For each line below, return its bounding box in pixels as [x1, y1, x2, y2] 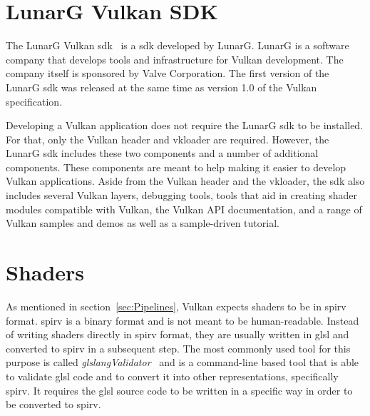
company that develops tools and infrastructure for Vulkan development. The [6, 51, 344, 66]
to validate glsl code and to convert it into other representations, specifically [6, 368, 339, 383]
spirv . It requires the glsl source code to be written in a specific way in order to [6, 382, 353, 397]
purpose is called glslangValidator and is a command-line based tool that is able [6, 355, 359, 370]
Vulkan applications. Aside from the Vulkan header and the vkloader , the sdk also [6, 173, 365, 188]
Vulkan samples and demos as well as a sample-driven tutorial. [6, 215, 279, 230]
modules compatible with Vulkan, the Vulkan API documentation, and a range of [6, 201, 362, 216]
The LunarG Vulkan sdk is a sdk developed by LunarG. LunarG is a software [6, 38, 349, 53]
